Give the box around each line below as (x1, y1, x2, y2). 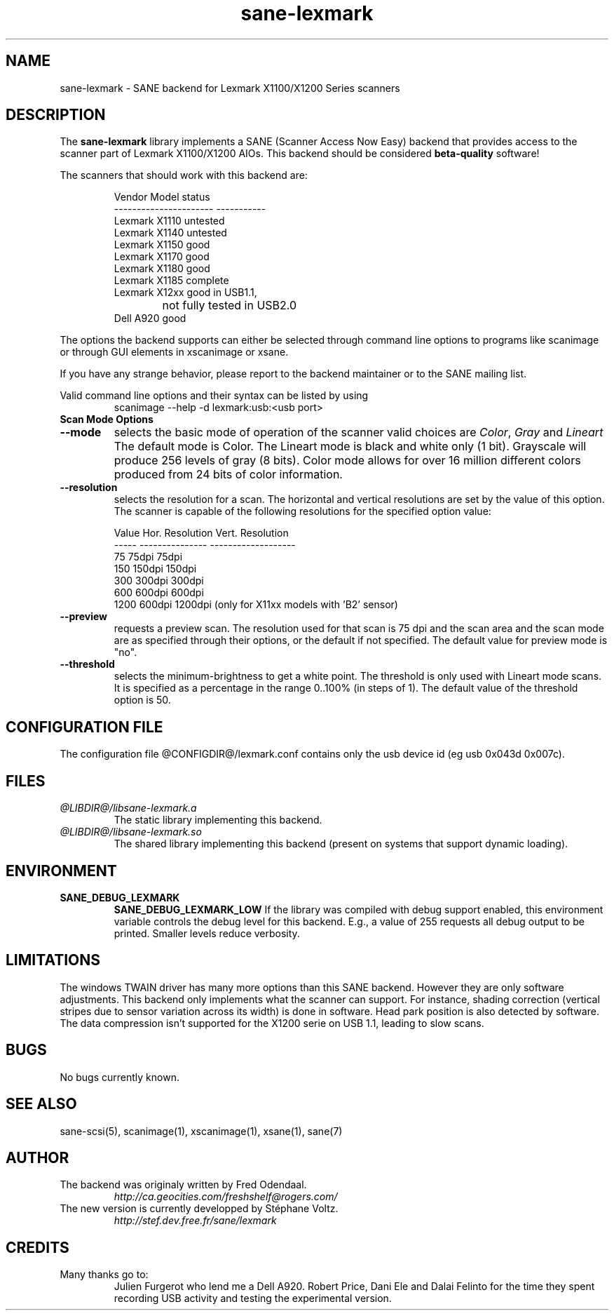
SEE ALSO (6, 1095, 77, 1113)
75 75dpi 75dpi (114, 551, 183, 563)
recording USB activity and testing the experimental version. (114, 1292, 392, 1305)
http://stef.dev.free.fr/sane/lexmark (114, 1214, 277, 1227)
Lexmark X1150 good (114, 239, 210, 251)
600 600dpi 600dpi (114, 586, 204, 599)
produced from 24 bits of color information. (114, 467, 343, 482)
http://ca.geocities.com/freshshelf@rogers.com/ (114, 1190, 338, 1203)
